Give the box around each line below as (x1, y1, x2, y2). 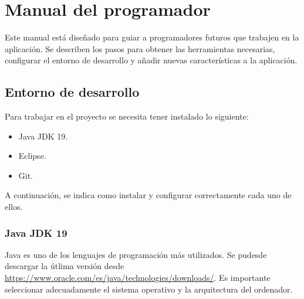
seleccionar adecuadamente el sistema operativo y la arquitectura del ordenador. (5, 283, 293, 295)
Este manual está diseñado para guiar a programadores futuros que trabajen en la (5, 31, 299, 43)
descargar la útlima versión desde (5, 260, 124, 272)
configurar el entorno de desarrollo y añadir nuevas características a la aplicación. (5, 54, 298, 66)
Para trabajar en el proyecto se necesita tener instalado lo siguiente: (5, 110, 249, 123)
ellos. (5, 201, 23, 213)
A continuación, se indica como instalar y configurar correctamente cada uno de (5, 189, 292, 201)
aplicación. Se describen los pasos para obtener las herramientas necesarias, (5, 42, 275, 55)
